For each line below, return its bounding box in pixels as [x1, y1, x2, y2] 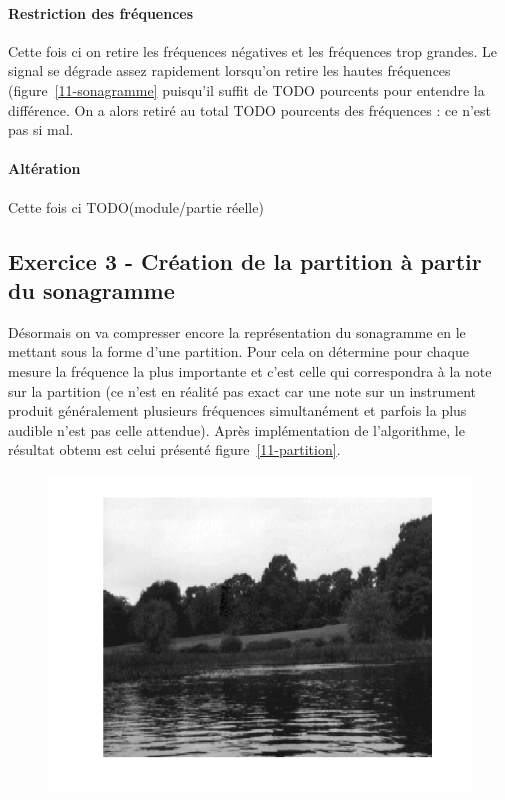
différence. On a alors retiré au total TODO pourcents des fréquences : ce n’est [8, 99, 491, 120]
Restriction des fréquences [8, 2, 194, 23]
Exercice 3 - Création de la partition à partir [8, 245, 482, 276]
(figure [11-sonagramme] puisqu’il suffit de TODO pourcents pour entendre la [8, 79, 485, 100]
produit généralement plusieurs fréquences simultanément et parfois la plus [8, 400, 467, 421]
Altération [8, 158, 81, 179]
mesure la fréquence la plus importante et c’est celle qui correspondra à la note [8, 360, 492, 381]
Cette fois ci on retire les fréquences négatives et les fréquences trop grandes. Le [8, 40, 497, 61]
